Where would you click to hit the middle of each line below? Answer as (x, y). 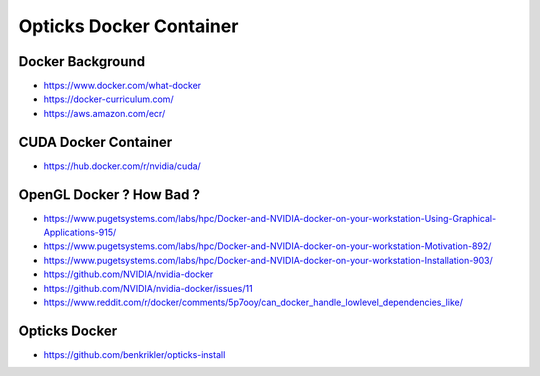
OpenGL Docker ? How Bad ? (109, 194)
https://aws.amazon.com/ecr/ (104, 113)
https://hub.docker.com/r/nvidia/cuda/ (122, 166)
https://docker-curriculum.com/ (108, 99)
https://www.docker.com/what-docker (122, 86)
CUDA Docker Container (95, 141)
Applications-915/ (80, 232)
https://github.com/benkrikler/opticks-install (134, 354)
